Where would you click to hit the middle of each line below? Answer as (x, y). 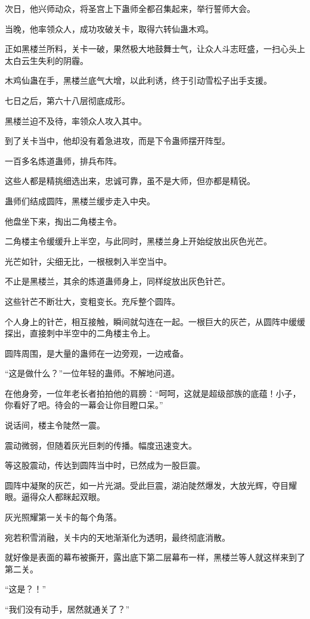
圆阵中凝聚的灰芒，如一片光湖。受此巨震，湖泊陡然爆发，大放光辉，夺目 (147, 485)
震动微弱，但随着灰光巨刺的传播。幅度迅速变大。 (101, 445)
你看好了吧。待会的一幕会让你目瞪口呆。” (84, 405)
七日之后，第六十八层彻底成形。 (67, 100)
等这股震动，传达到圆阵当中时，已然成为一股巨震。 (105, 465)
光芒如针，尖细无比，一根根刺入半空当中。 (88, 261)
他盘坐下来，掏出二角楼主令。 (63, 221)
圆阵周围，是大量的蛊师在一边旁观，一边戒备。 (97, 353)
